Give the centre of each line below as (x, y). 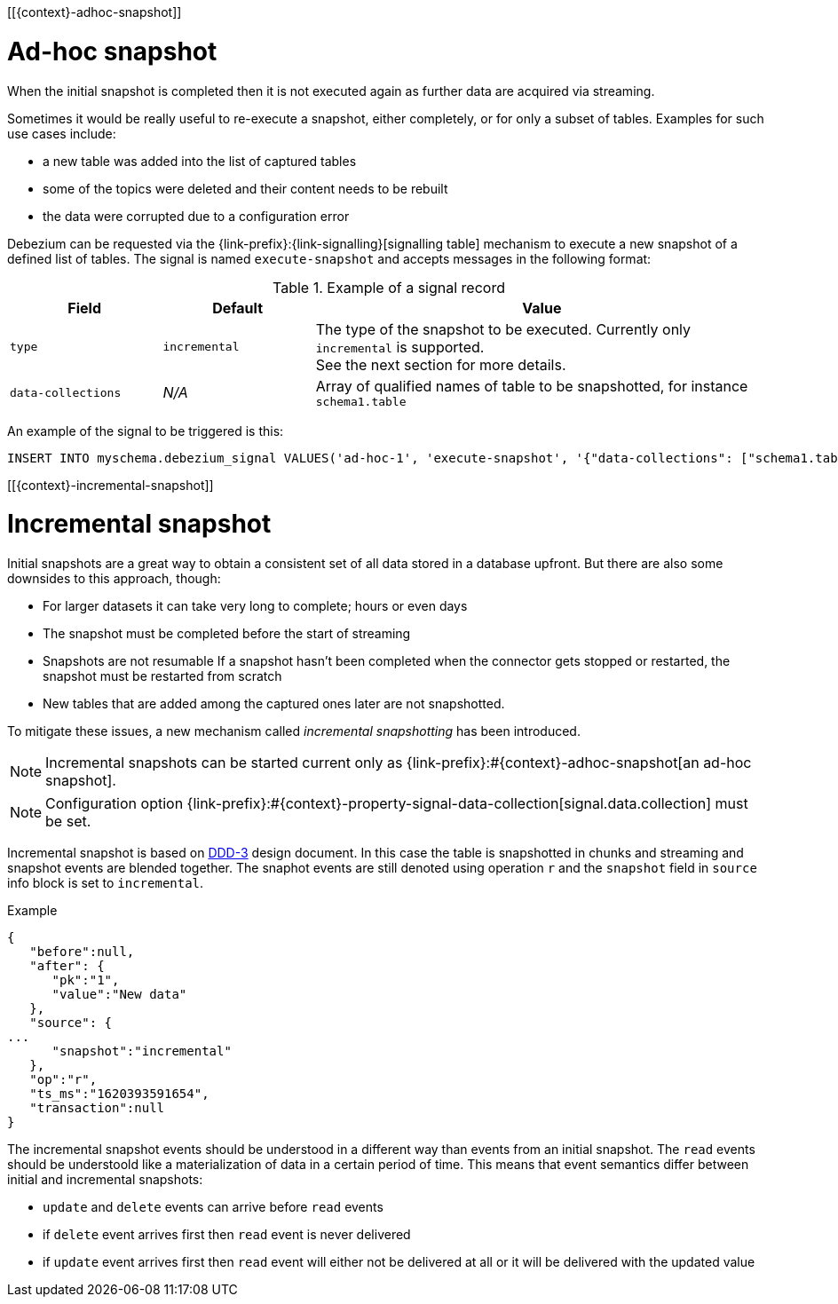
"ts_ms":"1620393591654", (119, 1094)
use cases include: (62, 133)
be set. (68, 821)
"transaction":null (97, 1108)
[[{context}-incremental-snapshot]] (111, 485)
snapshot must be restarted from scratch (162, 676)
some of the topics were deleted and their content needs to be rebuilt (245, 188)
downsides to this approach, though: (114, 578)
